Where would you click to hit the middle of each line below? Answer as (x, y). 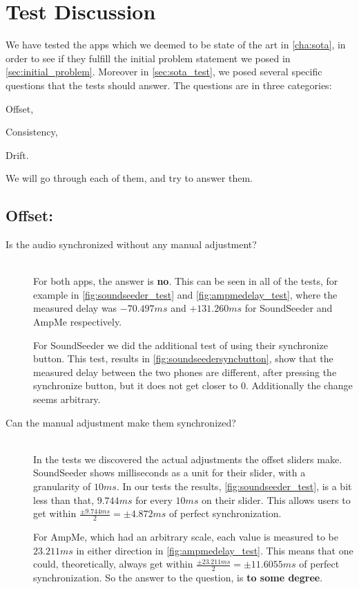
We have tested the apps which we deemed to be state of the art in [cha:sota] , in (176, 45)
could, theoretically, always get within (113, 564)
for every (154, 499)
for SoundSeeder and (289, 308)
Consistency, (32, 132)
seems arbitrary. (67, 399)
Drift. (17, 155)
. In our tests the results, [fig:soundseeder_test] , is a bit (234, 486)
